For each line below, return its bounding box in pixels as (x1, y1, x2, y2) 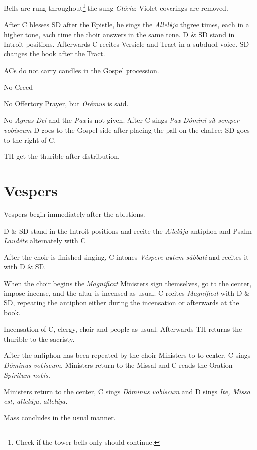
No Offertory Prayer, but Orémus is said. (4, 98, 128, 108)
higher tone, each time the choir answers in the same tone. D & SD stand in (4, 29, 235, 39)
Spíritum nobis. (4, 369, 50, 380)
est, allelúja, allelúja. (4, 396, 68, 406)
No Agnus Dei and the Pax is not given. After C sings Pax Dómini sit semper (4, 115, 239, 125)
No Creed (4, 82, 33, 92)
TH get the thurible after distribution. (4, 151, 120, 161)
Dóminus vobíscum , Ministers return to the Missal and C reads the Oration (4, 360, 233, 370)
